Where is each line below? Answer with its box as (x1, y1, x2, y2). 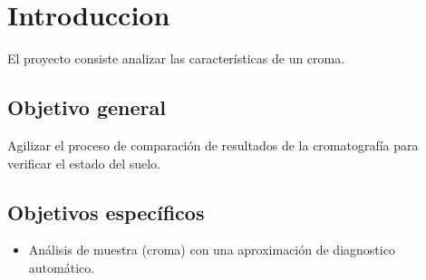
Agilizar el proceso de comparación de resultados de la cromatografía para (7, 135, 419, 154)
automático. (28, 257, 95, 276)
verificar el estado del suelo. (7, 153, 160, 172)
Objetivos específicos (7, 198, 205, 226)
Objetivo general (7, 93, 166, 121)
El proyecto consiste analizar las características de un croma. (7, 49, 345, 68)
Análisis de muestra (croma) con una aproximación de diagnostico (28, 240, 395, 259)
